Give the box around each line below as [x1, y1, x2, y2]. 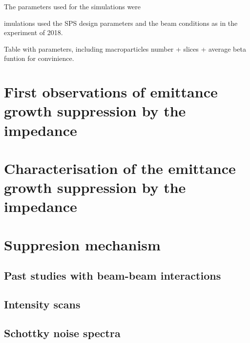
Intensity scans [4, 297, 81, 312]
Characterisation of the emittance [4, 158, 236, 178]
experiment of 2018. [4, 27, 63, 38]
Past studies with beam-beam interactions [4, 268, 221, 283]
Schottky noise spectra [4, 325, 121, 340]
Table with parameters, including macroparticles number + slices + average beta [4, 43, 246, 54]
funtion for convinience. [4, 53, 74, 63]
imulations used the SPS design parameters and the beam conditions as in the [4, 18, 238, 28]
